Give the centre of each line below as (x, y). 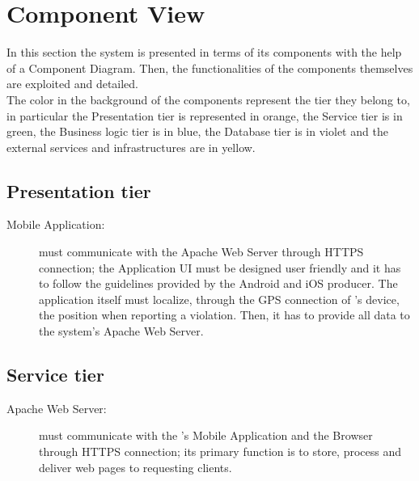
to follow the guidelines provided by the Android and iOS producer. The (218, 283)
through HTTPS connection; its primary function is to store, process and (220, 451)
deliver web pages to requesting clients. (135, 467)
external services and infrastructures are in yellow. (131, 147)
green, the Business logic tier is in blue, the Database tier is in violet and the (197, 131)
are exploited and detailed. (73, 84)
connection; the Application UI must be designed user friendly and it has (220, 267)
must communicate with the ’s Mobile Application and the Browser (206, 435)
